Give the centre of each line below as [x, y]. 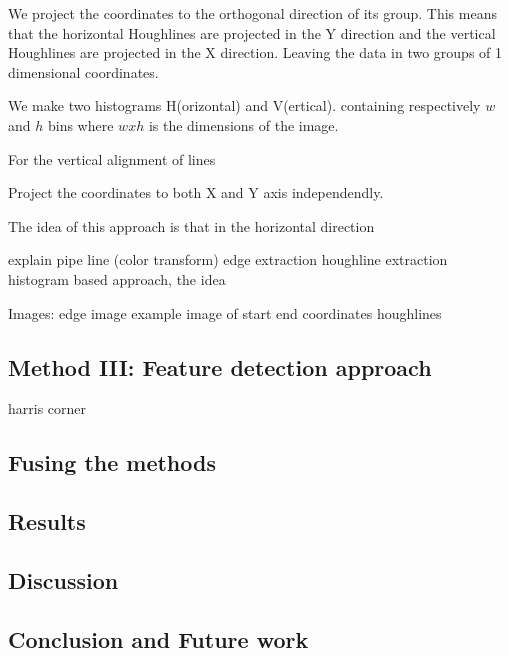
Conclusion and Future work [158, 638]
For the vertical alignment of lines [112, 158]
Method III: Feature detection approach [220, 366]
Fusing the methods [112, 462]
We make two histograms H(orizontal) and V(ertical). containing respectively [244, 105]
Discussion [63, 579]
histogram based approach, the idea [117, 278]
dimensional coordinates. [83, 71]
